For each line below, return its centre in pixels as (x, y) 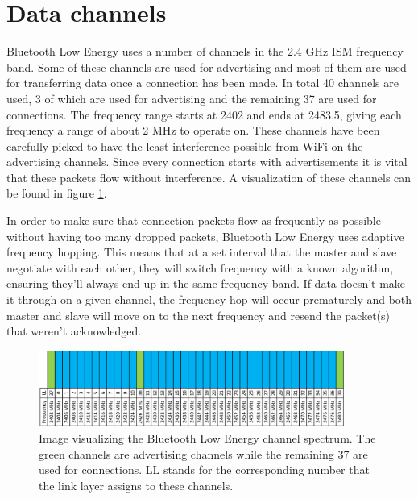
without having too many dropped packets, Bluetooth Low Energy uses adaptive (205, 236)
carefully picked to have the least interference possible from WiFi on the (185, 146)
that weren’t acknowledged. (74, 331)
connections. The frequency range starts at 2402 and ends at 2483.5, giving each (204, 114)
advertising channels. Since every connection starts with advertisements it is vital (207, 162)
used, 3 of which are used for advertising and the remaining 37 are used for (192, 98)
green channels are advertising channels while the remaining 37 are (203, 453)
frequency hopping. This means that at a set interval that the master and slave (202, 252)
